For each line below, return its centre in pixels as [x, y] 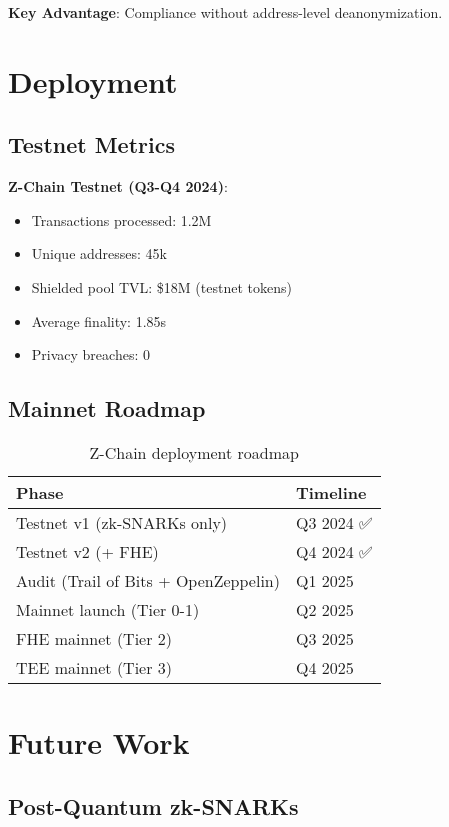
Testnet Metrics [91, 144]
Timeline [331, 492]
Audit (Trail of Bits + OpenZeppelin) [148, 580]
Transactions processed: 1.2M [121, 219]
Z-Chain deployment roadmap [194, 452]
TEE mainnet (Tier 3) [94, 667]
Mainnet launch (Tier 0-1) [108, 609]
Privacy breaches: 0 [90, 354]
